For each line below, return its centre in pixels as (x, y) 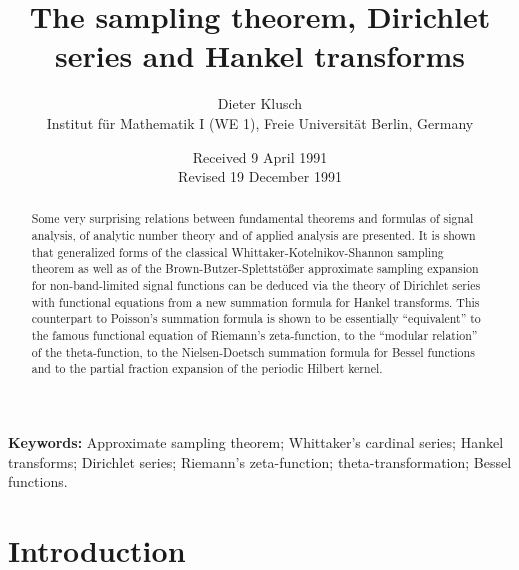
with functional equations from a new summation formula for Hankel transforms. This (255, 301)
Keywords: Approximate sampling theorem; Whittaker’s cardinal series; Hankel (256, 442)
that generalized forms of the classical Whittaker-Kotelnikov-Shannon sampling (237, 251)
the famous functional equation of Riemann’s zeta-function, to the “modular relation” (254, 335)
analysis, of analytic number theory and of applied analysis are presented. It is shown (253, 235)
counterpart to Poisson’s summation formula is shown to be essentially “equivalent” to (256, 318)
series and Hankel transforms (260, 55)
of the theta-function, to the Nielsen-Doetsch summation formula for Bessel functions (253, 351)
